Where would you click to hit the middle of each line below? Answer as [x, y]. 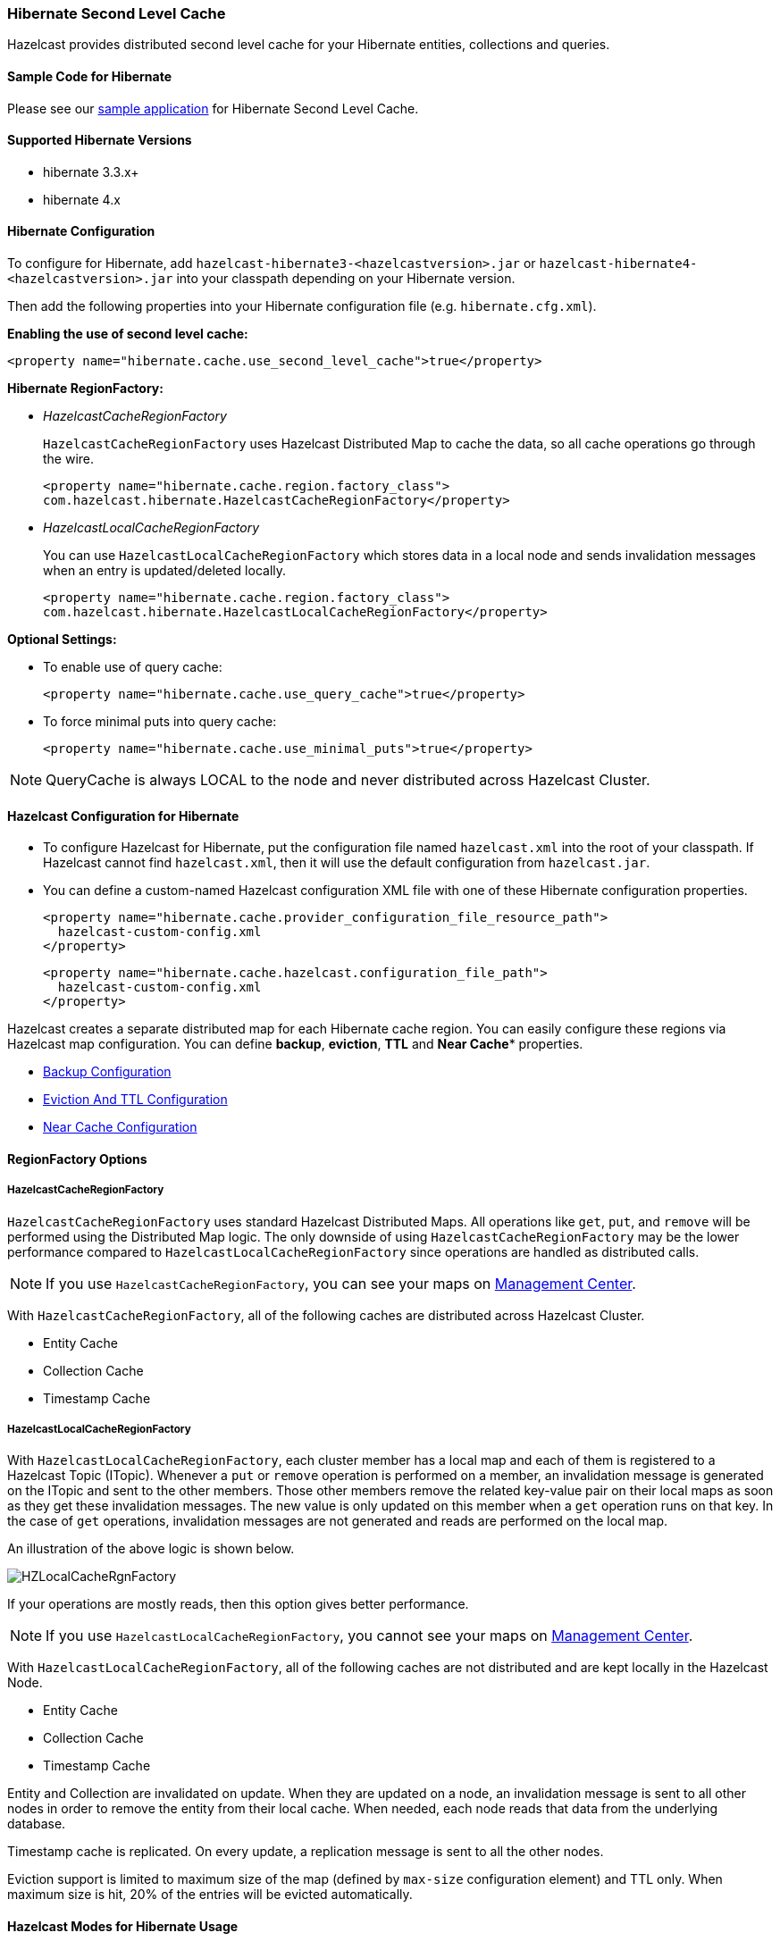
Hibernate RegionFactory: [85, 389]
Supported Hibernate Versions [100, 140]
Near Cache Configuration [120, 1127]
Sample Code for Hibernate [90, 76]
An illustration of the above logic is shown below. [151, 1549]
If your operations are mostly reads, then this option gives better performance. [238, 1604]
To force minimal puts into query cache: [160, 722]
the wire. [69, 459]
